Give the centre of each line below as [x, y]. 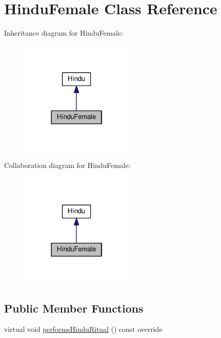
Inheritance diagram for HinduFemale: [64, 33]
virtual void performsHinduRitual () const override [83, 329]
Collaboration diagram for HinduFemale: [67, 165]
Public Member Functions [74, 308]
